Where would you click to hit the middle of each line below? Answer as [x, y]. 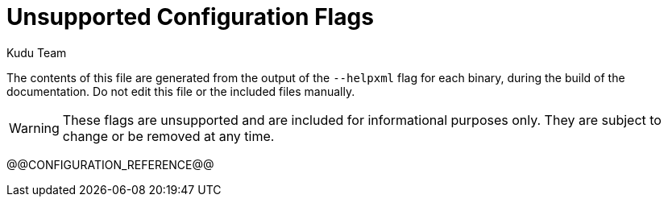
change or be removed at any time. [168, 136]
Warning [34, 128]
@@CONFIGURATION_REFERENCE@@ [110, 164]
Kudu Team [37, 52]
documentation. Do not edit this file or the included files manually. [181, 91]
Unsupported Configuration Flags [190, 17]
